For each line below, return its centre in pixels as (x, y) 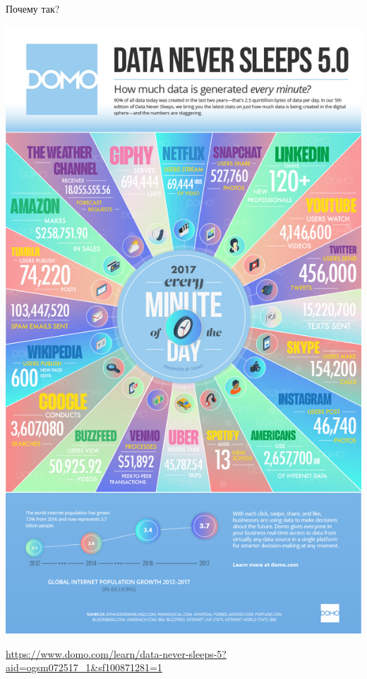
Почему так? (33, 8)
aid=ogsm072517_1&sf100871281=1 (84, 667)
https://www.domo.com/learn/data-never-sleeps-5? (116, 653)
